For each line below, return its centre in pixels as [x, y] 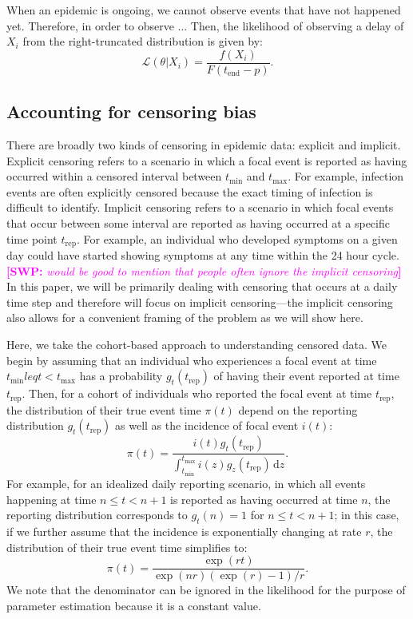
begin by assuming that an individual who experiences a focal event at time [192, 360]
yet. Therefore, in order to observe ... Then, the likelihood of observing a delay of [205, 25]
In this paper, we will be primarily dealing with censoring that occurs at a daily [202, 286]
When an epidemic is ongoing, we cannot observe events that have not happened [204, 10]
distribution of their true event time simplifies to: [127, 547]
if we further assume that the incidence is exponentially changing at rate [184, 532]
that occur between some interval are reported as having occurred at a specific [198, 223]
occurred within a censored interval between [114, 176]
